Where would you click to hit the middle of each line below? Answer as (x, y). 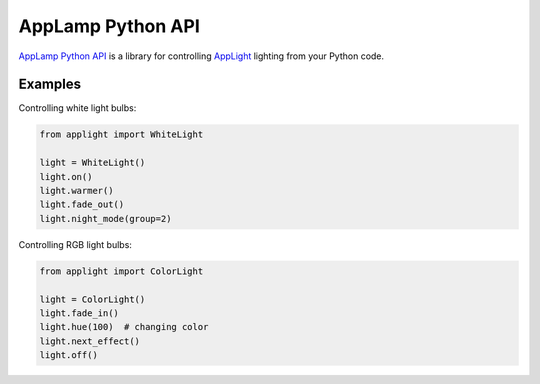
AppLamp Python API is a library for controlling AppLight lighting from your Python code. (201, 56)
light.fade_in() (79, 313)
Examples (50, 84)
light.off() (69, 355)
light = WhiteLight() (92, 163)
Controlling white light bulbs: (77, 108)
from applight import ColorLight (121, 271)
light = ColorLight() (92, 299)
